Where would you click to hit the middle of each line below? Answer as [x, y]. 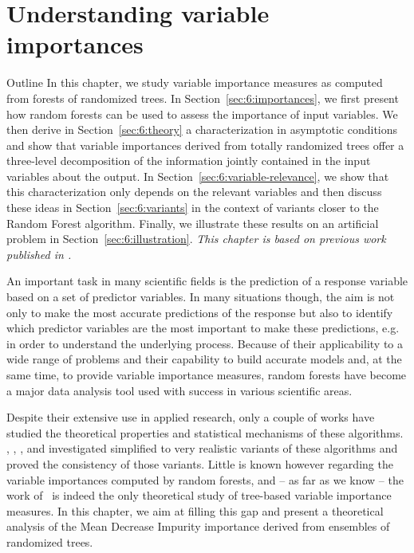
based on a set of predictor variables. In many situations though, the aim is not [201, 297]
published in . [39, 254]
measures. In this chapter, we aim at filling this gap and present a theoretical [195, 510]
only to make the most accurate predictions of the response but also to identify [200, 312]
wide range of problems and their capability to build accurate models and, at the [204, 359]
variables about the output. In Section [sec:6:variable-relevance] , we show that [198, 176]
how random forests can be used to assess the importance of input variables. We [202, 114]
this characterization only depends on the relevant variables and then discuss [194, 192]
